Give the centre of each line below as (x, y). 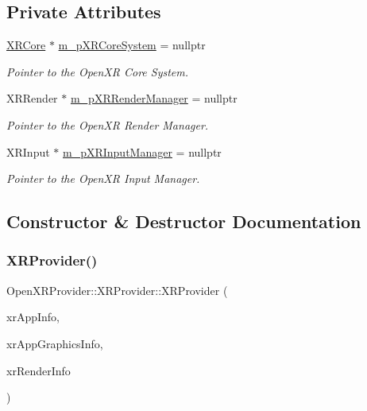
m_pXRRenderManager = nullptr (154, 98)
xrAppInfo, (33, 317)
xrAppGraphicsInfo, (55, 343)
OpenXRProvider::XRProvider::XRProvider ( (117, 290)
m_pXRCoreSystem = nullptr (132, 45)
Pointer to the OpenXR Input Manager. (103, 178)
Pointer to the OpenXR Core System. (98, 71)
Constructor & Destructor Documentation (184, 221)
